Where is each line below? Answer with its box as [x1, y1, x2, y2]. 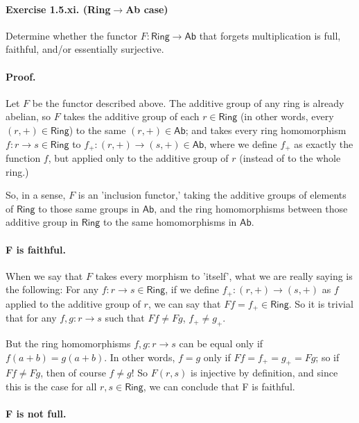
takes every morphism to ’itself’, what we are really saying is [95, 268, 353, 283]
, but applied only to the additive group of [48, 151, 229, 165]
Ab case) [125, 1, 168, 16]
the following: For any [6, 282, 99, 297]
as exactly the [294, 136, 353, 151]
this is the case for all [6, 379, 97, 394]
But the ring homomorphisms [6, 336, 131, 351]
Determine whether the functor [6, 28, 138, 42]
